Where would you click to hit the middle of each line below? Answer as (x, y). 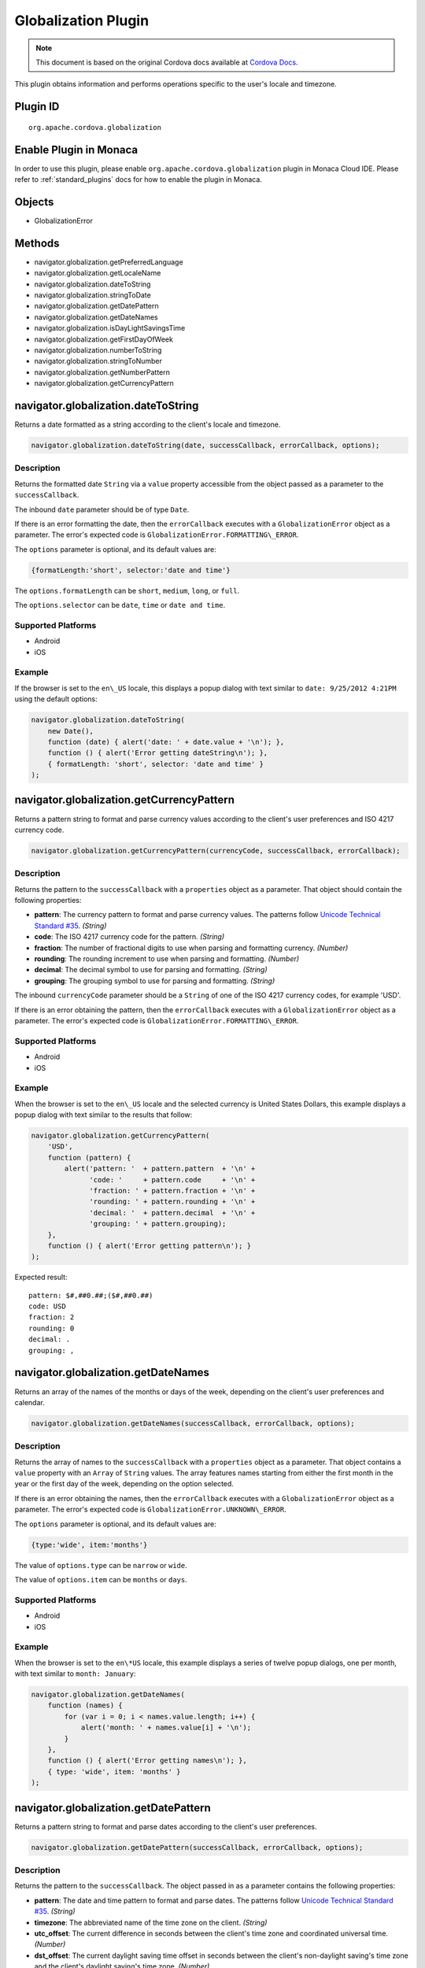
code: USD (47, 1306)
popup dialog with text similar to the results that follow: (103, 1115)
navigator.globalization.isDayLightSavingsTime (110, 328)
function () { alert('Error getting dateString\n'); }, (158, 753)
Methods (37, 243)
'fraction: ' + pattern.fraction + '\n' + (172, 1190)
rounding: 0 (52, 1328)
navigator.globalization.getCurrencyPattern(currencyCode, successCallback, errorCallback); (216, 851)
